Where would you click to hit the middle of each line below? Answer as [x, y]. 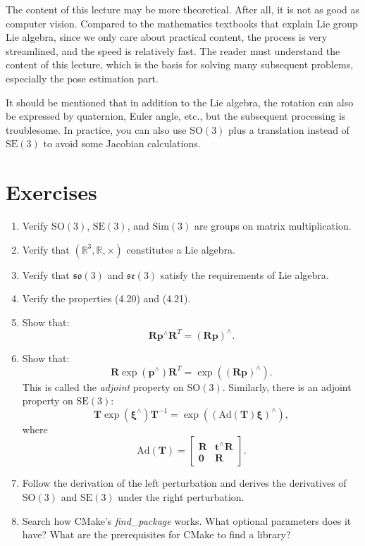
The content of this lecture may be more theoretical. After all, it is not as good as [183, 9]
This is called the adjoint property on [103, 386]
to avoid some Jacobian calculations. [122, 143]
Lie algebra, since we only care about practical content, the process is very [167, 37]
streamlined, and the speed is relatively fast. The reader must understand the [173, 50]
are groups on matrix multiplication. [273, 226]
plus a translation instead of [289, 129]
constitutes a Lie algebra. [181, 249]
